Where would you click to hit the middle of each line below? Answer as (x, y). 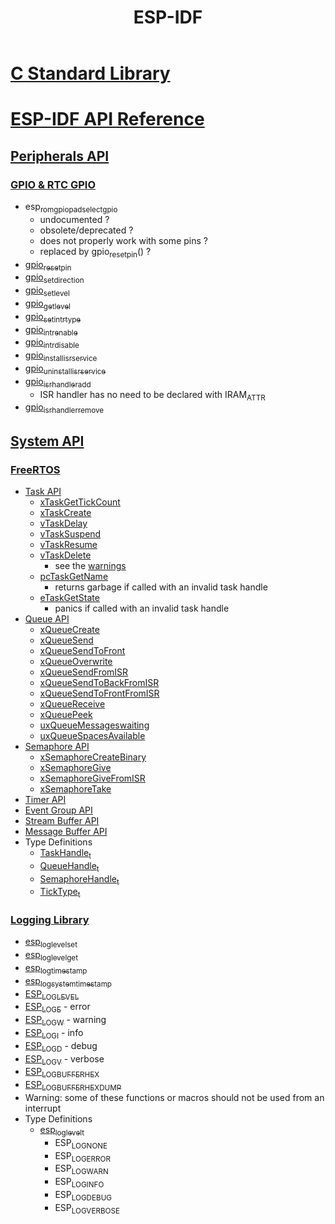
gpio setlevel (47, 291)
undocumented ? (74, 219)
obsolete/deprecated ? (86, 230)
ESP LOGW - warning (65, 1021)
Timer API (45, 799)
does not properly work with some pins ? (123, 240)
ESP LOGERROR (83, 1156)
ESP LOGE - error (57, 1008)
